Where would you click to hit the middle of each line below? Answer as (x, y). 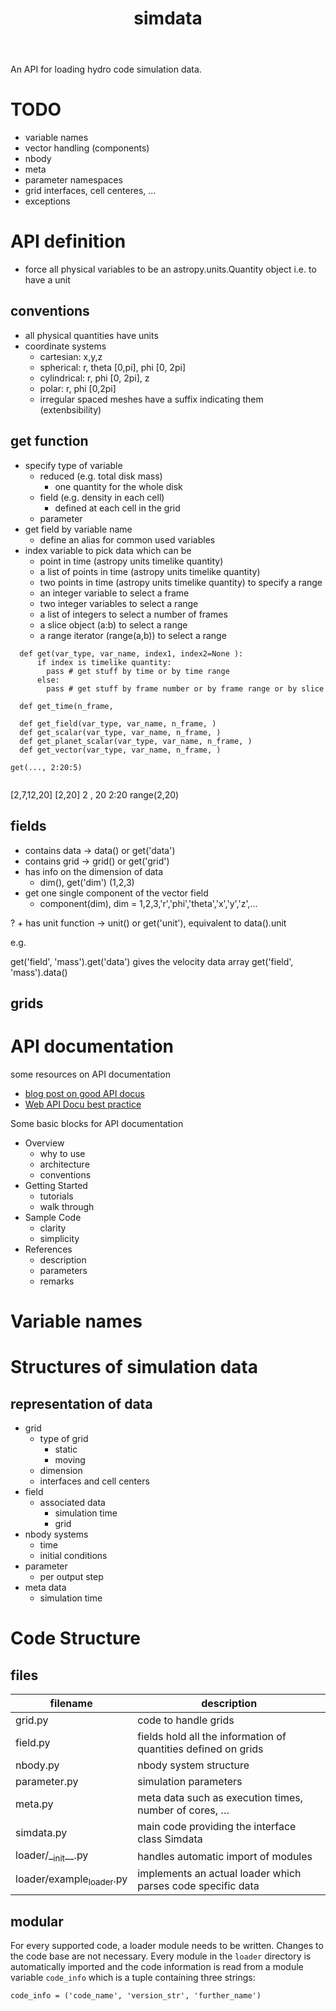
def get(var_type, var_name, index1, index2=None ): (131, 653)
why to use (62, 1153)
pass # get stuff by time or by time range (138, 671)
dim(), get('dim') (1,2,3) (87, 882)
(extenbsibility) (70, 409)
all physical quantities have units (91, 335)
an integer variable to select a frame (114, 593)
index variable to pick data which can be (108, 550)
